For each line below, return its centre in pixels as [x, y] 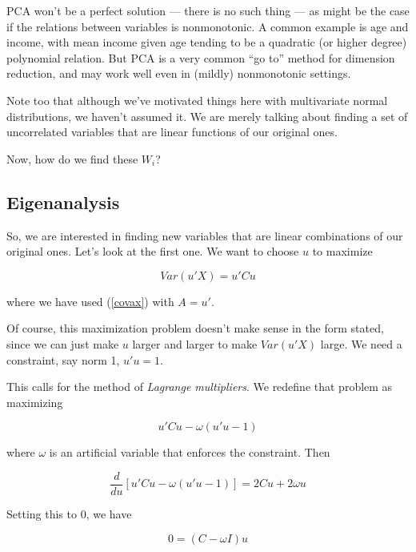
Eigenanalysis [63, 201]
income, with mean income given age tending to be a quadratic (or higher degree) [207, 42]
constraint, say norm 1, [63, 359]
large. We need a [361, 343]
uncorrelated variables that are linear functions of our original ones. [172, 132]
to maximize [342, 251]
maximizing [35, 402]
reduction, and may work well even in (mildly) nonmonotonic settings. [179, 73]
